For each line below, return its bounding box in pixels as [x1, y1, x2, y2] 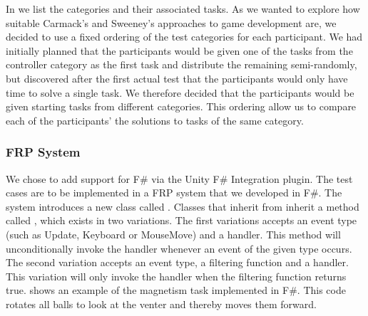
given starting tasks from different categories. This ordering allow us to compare [6, 99, 357, 114]
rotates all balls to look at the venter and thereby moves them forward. [6, 296, 317, 311]
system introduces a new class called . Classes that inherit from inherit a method [6, 199, 359, 214]
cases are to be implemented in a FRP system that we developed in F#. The [6, 185, 342, 200]
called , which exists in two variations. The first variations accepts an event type [6, 213, 357, 228]
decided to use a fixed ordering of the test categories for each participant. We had [6, 29, 363, 44]
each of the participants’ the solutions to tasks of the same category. [6, 112, 304, 127]
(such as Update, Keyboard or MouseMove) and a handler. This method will [6, 226, 341, 241]
